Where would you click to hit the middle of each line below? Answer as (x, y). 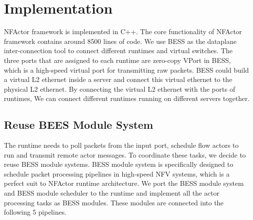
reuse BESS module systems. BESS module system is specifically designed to (119, 164)
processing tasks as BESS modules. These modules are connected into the (114, 202)
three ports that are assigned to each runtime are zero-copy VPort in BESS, (117, 60)
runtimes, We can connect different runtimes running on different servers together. (127, 98)
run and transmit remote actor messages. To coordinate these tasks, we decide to (125, 154)
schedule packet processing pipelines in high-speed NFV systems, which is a (117, 173)
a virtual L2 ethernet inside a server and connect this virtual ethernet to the (118, 79)
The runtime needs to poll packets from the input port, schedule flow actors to (121, 145)
